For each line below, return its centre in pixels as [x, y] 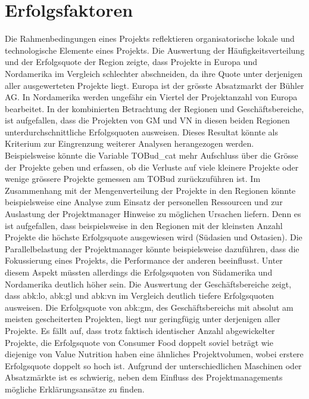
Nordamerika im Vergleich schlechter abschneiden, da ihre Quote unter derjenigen [154, 73]
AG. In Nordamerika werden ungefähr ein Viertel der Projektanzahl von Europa [151, 97]
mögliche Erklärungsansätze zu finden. [75, 389]
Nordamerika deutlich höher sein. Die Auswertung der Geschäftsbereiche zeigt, [148, 284]
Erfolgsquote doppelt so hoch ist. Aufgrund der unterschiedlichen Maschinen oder [153, 365]
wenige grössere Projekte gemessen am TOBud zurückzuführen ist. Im [133, 179]
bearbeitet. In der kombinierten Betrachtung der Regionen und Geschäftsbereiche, [154, 108]
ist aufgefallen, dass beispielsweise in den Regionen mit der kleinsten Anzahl [144, 225]
